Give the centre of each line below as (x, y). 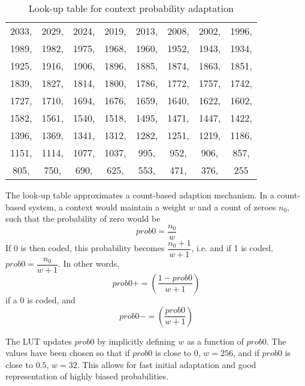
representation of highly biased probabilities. (87, 376)
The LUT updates (39, 341)
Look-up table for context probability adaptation (131, 8)
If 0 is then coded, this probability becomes (85, 248)
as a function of (215, 341)
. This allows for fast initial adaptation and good (167, 364)
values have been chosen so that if (68, 353)
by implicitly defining (136, 341)
